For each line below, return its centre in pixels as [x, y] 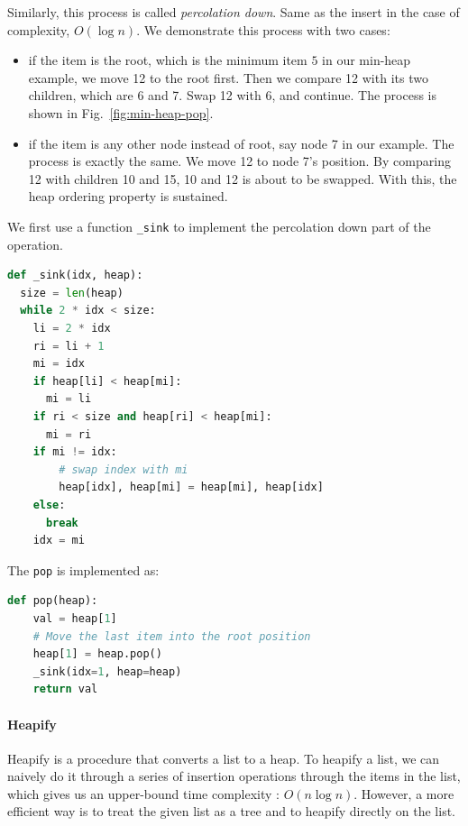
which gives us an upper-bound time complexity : [143, 793]
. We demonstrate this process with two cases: [263, 29]
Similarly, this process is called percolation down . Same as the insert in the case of [234, 12]
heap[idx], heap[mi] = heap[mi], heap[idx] [191, 487]
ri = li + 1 [69, 346]
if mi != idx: [75, 452]
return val [65, 689]
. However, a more [404, 793]
